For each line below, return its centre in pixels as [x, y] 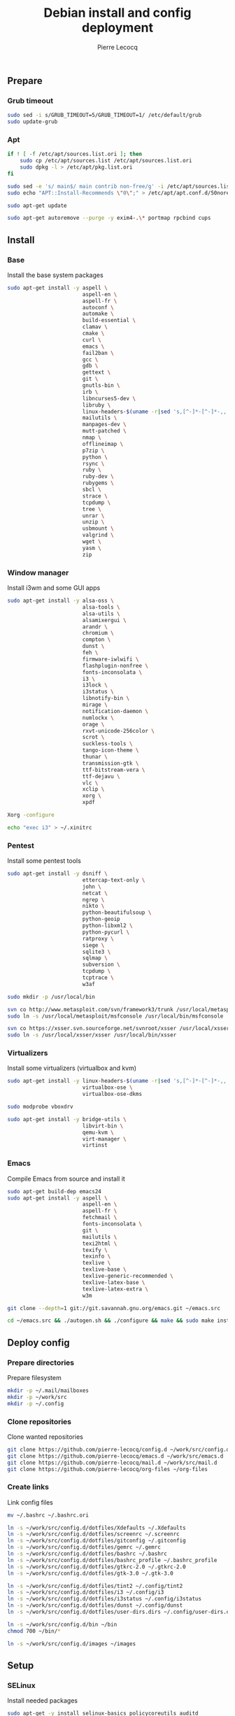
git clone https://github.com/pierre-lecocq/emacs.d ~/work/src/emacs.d [115, 1456]
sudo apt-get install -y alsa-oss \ [60, 601]
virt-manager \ [105, 1139]
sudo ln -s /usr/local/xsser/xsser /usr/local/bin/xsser [92, 1035]
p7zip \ [93, 450]
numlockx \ [98, 718]
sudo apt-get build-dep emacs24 [54, 1191]
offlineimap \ [103, 444]
